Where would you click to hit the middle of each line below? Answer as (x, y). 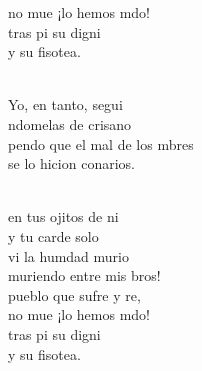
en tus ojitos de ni (63, 216)
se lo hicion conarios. (71, 163)
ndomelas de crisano (70, 123)
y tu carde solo (53, 235)
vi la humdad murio (69, 255)
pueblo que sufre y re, (74, 294)
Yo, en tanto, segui (65, 104)
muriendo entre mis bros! (84, 275)
